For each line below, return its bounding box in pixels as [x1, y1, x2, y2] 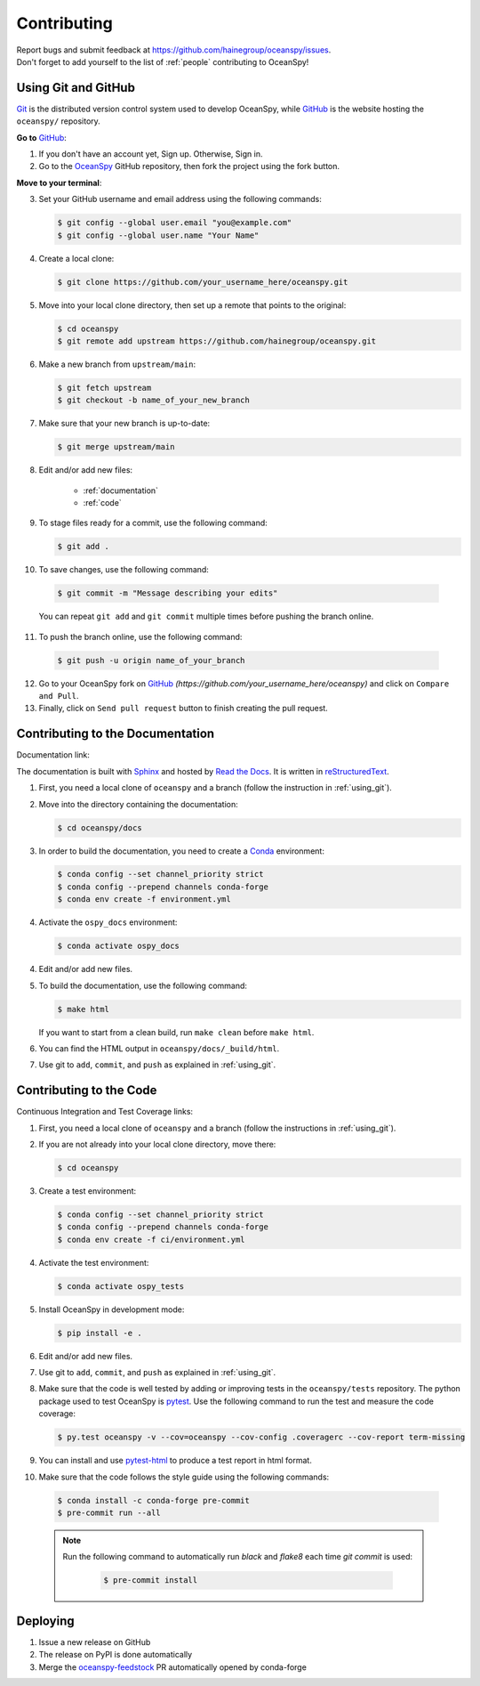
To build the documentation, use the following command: [38, 980, 248, 991]
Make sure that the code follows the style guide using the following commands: [38, 1471, 330, 1482]
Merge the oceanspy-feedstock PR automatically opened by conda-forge [38, 1661, 307, 1673]
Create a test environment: [38, 1186, 137, 1196]
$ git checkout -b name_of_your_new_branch [57, 395, 251, 405]
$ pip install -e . [57, 1327, 142, 1338]
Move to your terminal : [16, 177, 102, 188]
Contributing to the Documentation [16, 726, 215, 742]
